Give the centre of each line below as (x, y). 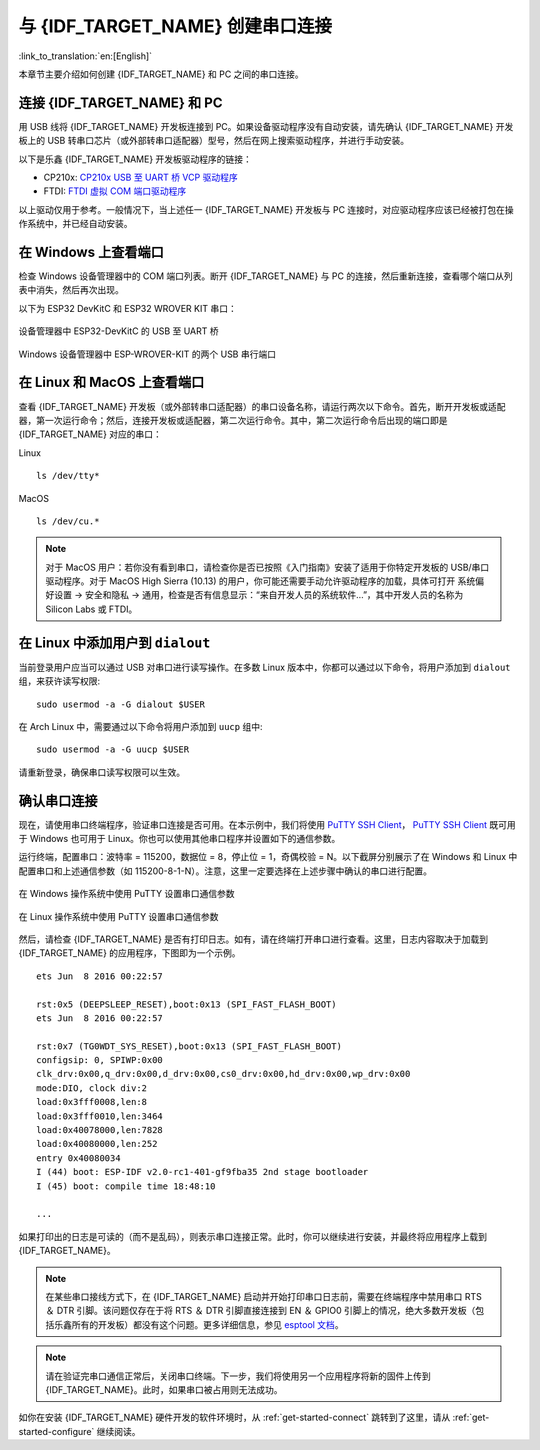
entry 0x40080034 (78, 1158)
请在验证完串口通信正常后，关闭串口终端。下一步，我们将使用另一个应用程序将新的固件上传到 (238, 1376)
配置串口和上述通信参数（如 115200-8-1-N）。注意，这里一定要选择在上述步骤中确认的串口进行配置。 (225, 871)
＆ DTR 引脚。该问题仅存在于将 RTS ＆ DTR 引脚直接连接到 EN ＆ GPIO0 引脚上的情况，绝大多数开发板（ (260, 1311)
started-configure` (56, 1431)
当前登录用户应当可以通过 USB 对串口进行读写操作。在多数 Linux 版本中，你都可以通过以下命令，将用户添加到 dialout (264, 667)
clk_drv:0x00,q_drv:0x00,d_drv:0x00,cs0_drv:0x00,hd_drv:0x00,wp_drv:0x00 (223, 1074)
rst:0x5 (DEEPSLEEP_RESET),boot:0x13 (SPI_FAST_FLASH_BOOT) (186, 1004)
